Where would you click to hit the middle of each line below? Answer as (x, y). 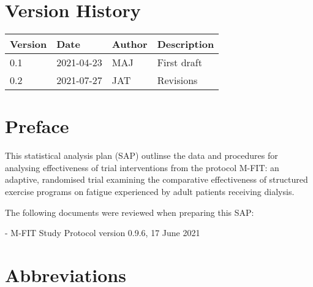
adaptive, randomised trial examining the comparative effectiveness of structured (156, 179)
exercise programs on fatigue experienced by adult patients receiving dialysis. (150, 192)
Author (130, 44)
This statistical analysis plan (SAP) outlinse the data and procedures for (141, 155)
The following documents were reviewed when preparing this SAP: (130, 212)
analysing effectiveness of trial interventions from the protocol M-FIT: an (142, 167)
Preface (37, 126)
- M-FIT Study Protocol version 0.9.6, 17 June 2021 (103, 233)
